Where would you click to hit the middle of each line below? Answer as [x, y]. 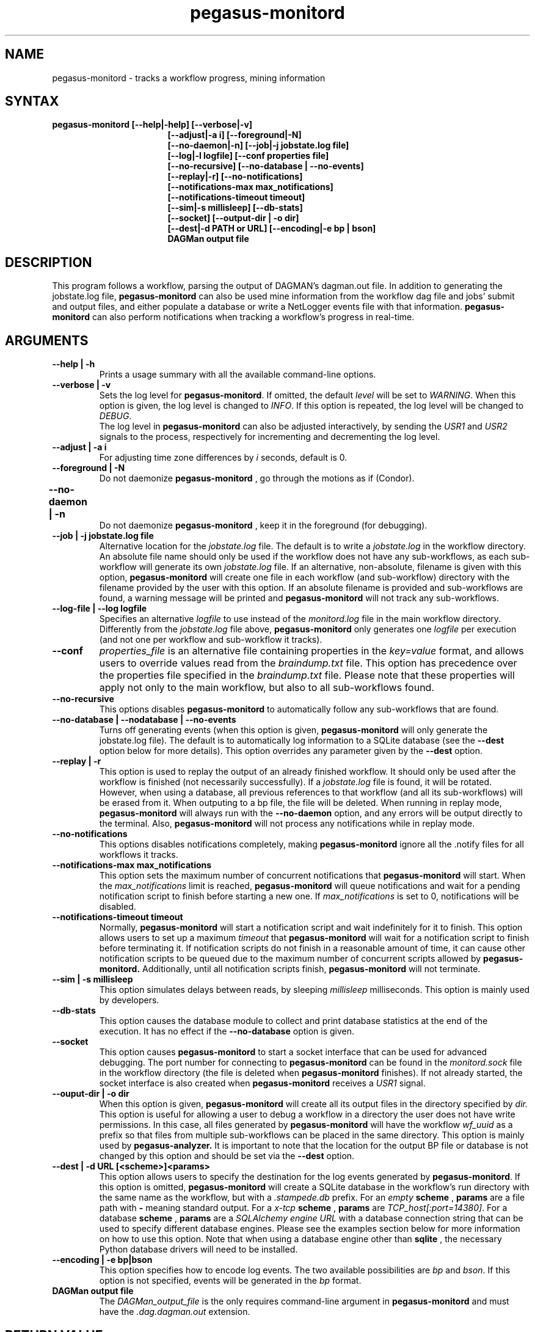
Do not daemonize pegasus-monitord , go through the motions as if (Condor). [257, 478]
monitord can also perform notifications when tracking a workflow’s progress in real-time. [233, 317]
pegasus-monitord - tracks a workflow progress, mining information [189, 78]
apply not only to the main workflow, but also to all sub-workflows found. [267, 688]
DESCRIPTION [49, 262]
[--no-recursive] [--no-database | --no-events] [266, 166]
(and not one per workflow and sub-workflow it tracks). [211, 640]
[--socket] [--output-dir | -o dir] [233, 218]
